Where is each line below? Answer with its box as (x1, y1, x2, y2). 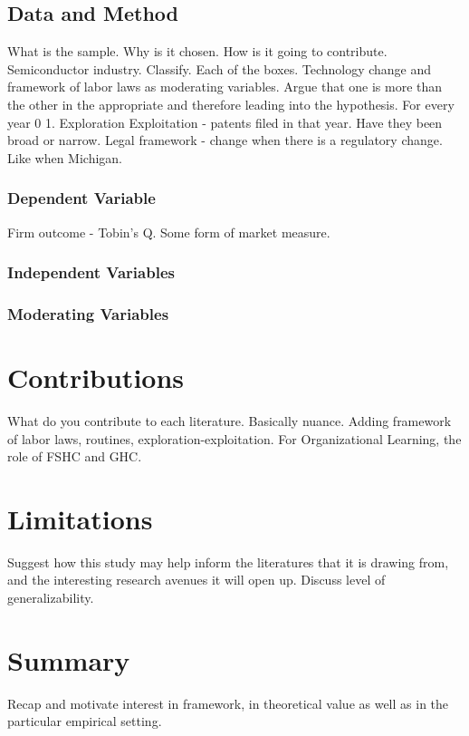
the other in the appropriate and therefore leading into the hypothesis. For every (7, 94, 455, 113)
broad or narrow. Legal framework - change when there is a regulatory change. (7, 131, 443, 150)
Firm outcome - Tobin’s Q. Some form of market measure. (7, 222, 330, 241)
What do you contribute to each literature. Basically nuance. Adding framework (7, 411, 452, 430)
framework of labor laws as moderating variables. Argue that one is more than (7, 77, 443, 96)
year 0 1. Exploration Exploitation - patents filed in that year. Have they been (7, 112, 443, 131)
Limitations (7, 499, 153, 537)
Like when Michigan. (7, 148, 122, 167)
